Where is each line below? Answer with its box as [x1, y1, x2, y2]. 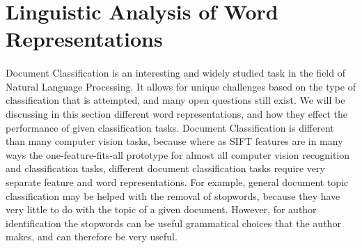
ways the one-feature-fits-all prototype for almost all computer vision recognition [6, 147, 350, 162]
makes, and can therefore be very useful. [6, 229, 178, 244]
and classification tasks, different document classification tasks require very [6, 161, 325, 176]
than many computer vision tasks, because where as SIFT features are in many [6, 134, 343, 148]
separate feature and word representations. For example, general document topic [6, 174, 349, 189]
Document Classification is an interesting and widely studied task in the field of [6, 65, 345, 80]
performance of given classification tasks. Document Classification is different [6, 120, 334, 134]
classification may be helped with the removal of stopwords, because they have [6, 188, 340, 203]
